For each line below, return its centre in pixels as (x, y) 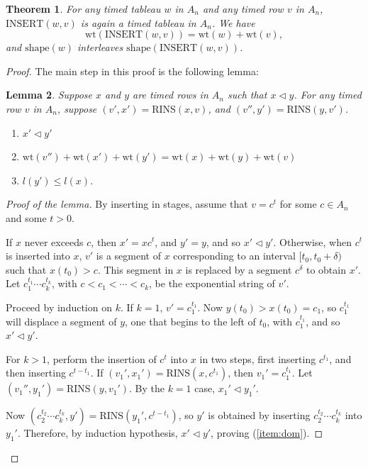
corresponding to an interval (234, 256)
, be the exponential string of (212, 283)
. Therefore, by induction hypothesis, (97, 433)
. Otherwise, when (313, 241)
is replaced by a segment (239, 269)
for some (298, 204)
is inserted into (38, 256)
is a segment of (128, 256)
